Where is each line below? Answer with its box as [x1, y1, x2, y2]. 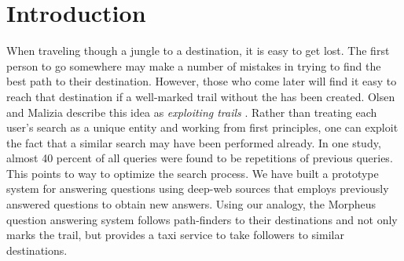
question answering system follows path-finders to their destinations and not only [6, 211, 398, 227]
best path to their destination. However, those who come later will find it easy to [6, 73, 397, 89]
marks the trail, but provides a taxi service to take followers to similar [6, 227, 344, 243]
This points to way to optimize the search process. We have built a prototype [6, 165, 379, 181]
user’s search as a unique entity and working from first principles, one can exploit [6, 119, 398, 136]
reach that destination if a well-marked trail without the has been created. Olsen [6, 88, 395, 104]
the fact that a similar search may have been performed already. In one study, [6, 134, 381, 150]
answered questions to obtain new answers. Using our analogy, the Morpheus [6, 196, 376, 212]
